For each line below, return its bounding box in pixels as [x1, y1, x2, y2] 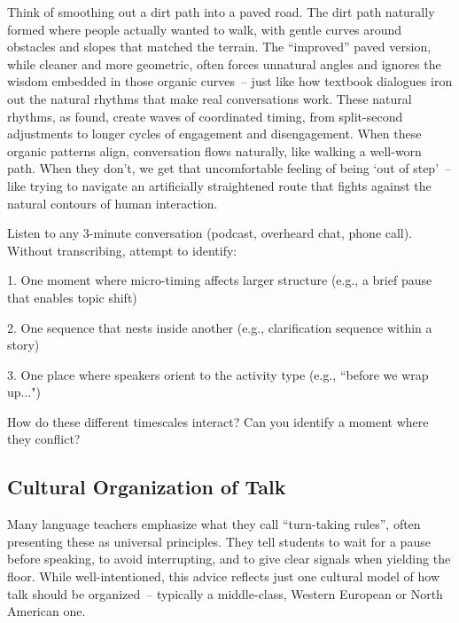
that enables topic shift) [7, 288, 137, 306]
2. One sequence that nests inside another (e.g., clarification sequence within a [7, 318, 432, 336]
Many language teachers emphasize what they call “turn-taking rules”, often [7, 515, 421, 533]
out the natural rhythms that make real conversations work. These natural [7, 89, 412, 107]
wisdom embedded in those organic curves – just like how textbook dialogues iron [7, 72, 453, 91]
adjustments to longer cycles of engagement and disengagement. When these [7, 124, 422, 143]
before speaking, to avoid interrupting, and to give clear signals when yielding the [7, 549, 451, 568]
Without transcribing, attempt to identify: [7, 241, 237, 259]
